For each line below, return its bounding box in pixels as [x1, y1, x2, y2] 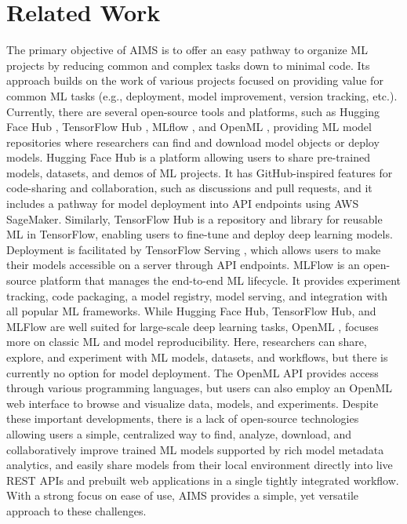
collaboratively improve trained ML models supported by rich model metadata [6, 441, 384, 457]
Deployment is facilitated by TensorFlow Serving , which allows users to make [6, 241, 381, 257]
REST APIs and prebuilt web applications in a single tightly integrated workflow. [6, 471, 399, 488]
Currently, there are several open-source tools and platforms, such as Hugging [6, 103, 380, 119]
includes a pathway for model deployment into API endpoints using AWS [6, 195, 359, 212]
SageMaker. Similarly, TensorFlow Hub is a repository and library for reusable [6, 210, 383, 227]
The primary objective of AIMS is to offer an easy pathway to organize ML [6, 42, 368, 58]
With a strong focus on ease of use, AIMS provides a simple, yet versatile [6, 487, 359, 504]
